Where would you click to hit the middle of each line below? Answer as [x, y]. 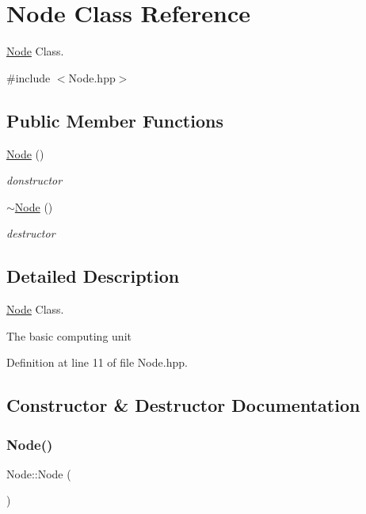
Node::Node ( [39, 473]
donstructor [34, 180]
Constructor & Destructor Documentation [183, 405]
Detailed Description [93, 276]
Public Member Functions [115, 120]
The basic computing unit [69, 335]
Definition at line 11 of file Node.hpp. [97, 362]
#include [29, 77]
